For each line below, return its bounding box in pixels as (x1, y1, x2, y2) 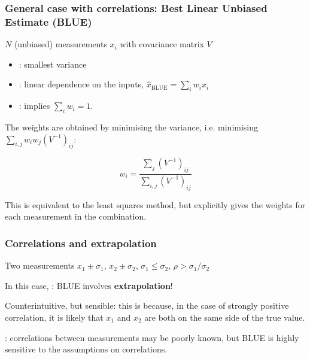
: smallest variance (19, 57, 87, 70)
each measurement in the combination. (5, 210, 147, 223)
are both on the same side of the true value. (144, 311, 305, 323)
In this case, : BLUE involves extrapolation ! (5, 279, 173, 291)
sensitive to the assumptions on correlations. (5, 343, 168, 355)
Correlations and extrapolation (5, 235, 157, 250)
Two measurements (5, 259, 75, 272)
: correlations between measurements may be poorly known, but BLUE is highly (5, 331, 299, 343)
